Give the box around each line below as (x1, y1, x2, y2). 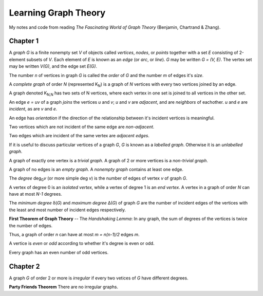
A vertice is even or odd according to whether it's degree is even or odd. (9, 240, 155, 246)
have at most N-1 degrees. (9, 191, 62, 197)
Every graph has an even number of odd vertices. (9, 249, 109, 255)
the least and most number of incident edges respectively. (9, 207, 126, 213)
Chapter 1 (9, 37, 39, 45)
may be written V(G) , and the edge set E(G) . (9, 63, 97, 69)
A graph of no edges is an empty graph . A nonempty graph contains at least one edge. (9, 166, 184, 172)
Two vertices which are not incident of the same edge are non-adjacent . (9, 124, 154, 129)
